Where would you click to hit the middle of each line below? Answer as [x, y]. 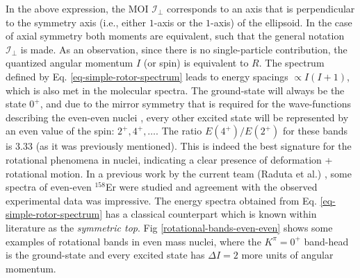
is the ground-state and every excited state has [105, 255]
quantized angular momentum [69, 63]
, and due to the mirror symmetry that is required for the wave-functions [196, 104]
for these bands [315, 131]
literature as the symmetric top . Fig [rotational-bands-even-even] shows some [169, 227]
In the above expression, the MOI [77, 8]
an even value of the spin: [60, 131]
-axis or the [178, 22]
